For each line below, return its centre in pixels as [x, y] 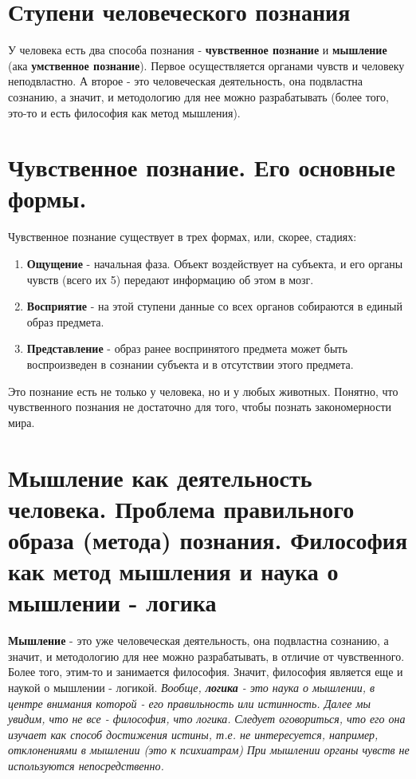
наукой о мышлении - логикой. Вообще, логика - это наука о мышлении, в [192, 687]
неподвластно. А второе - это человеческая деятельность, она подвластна [186, 81]
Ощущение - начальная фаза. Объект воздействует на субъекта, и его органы [215, 263]
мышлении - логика [112, 602]
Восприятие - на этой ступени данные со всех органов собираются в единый [214, 306]
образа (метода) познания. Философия [208, 539]
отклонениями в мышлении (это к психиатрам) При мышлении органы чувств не [209, 750]
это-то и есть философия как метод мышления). [124, 112]
